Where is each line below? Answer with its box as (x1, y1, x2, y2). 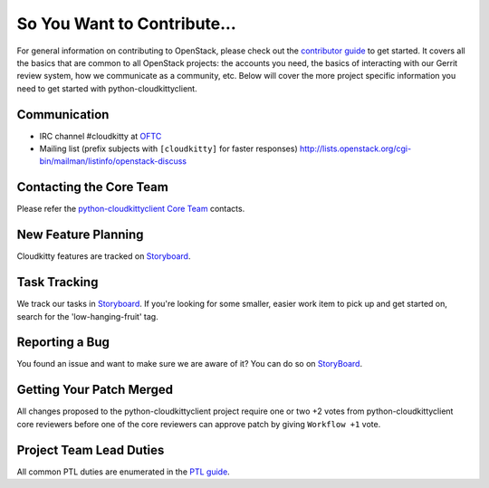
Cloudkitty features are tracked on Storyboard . (16, 251, 191, 262)
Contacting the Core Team (16, 179, 169, 195)
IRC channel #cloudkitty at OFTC (39, 130, 162, 141)
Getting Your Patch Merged (16, 382, 174, 397)
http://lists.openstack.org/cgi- (299, 143, 412, 154)
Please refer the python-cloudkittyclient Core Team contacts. (16, 204, 245, 215)
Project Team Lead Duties (16, 442, 165, 457)
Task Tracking (16, 274, 99, 290)
